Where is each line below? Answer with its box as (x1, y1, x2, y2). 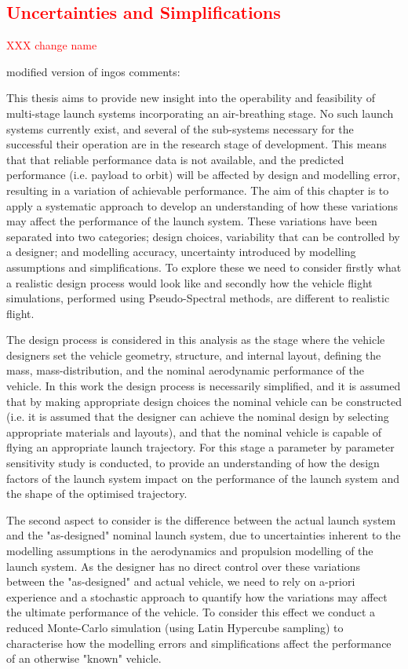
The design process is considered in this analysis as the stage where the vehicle (6, 331, 385, 348)
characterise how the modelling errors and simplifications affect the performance (6, 634, 392, 651)
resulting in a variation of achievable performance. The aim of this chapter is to (6, 181, 389, 198)
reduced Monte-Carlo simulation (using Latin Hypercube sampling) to (6, 619, 344, 635)
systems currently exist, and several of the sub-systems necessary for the (6, 120, 354, 137)
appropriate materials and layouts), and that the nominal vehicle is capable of (6, 423, 381, 440)
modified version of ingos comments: (6, 63, 180, 79)
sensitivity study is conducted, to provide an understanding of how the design (6, 455, 380, 471)
